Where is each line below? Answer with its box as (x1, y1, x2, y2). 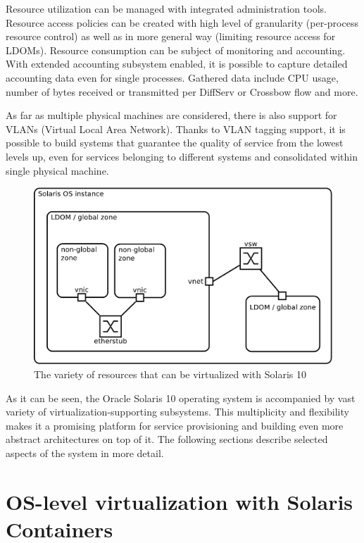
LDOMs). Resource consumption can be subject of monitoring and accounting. (6, 42, 346, 57)
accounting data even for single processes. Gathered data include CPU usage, (6, 70, 339, 85)
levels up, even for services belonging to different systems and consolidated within (6, 149, 358, 163)
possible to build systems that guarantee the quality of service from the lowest (6, 135, 344, 150)
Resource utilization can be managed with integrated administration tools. (6, 1, 327, 15)
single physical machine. (6, 163, 109, 177)
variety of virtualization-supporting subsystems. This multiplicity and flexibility (6, 404, 349, 419)
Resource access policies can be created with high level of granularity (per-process (6, 15, 358, 30)
